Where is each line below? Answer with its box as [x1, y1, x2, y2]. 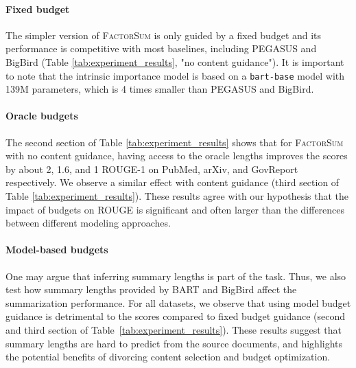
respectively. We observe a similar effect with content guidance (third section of [5, 175, 340, 189]
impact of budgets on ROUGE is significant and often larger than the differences [5, 202, 345, 216]
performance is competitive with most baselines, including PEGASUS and [5, 41, 317, 56]
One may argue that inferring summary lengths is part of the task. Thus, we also [5, 268, 346, 283]
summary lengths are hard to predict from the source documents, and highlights [5, 336, 343, 350]
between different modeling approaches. [5, 216, 171, 230]
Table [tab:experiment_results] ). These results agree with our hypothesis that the [5, 189, 349, 203]
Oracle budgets [5, 108, 78, 123]
